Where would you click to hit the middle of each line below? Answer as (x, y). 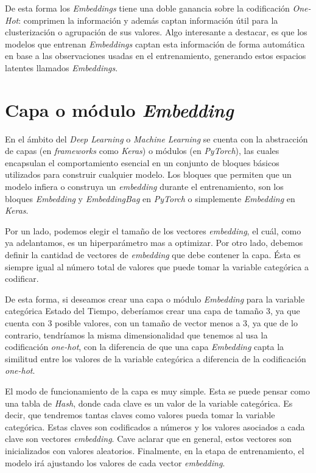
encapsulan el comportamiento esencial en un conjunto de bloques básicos (142, 162)
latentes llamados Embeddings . (61, 67)
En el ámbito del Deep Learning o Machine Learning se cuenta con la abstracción (156, 138)
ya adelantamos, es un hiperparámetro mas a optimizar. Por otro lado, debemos (154, 243)
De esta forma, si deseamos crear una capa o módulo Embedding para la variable (155, 299)
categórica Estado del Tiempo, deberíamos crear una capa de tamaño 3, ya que (153, 311)
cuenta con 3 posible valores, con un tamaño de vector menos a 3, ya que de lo (151, 323)
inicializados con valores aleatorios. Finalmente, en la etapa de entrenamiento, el (155, 450)
